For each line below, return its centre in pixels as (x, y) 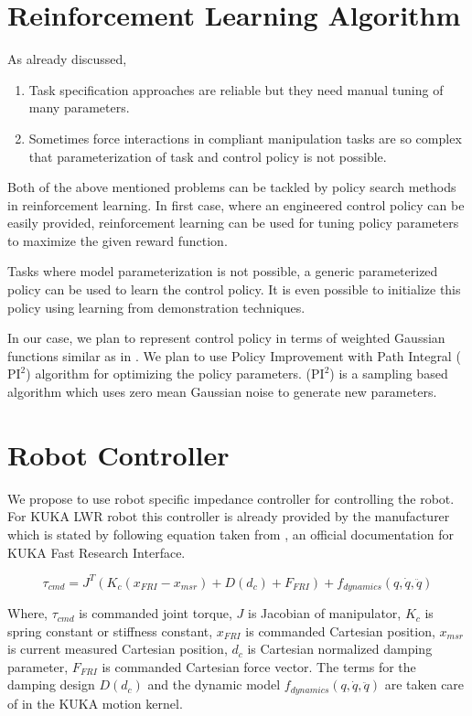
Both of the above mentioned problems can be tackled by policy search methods (232, 187)
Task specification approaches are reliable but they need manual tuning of (236, 89)
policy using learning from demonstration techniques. (156, 307)
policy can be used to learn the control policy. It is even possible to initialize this (234, 289)
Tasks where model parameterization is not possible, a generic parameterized (223, 271)
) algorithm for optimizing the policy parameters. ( (169, 374)
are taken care (424, 684)
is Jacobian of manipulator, (325, 613)
